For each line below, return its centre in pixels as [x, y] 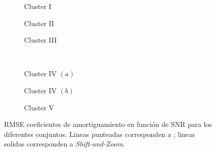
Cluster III [41, 40]
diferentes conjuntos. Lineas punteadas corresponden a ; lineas [100, 134]
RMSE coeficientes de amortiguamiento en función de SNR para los [108, 124]
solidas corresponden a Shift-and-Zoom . [65, 144]
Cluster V [39, 107]
